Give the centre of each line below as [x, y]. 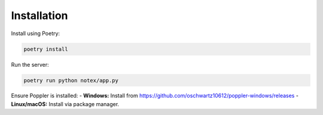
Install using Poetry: [35, 33]
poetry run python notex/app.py [71, 80]
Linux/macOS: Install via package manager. [65, 104]
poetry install [46, 49]
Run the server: [30, 64]
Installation [39, 15]
